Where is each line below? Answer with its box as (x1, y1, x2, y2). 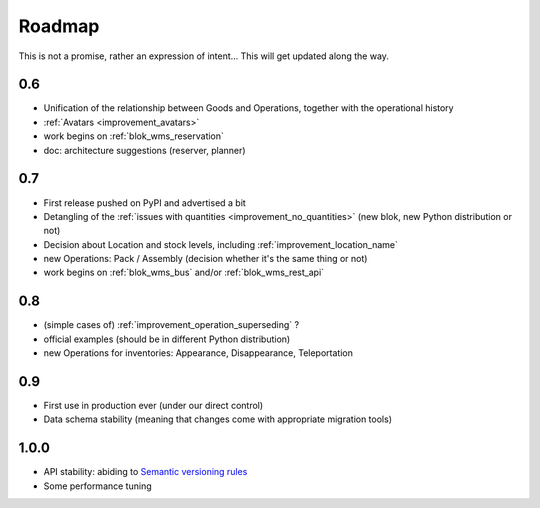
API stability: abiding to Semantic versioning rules (43, 466, 248, 478)
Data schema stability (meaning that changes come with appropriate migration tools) (43, 413, 392, 425)
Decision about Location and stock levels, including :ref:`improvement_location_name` (43, 238, 399, 250)
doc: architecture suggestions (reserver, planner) (43, 144, 246, 156)
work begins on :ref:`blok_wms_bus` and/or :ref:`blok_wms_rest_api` (43, 266, 325, 279)
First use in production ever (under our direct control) (43, 400, 264, 412)
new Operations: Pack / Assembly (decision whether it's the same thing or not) (43, 253, 368, 265)
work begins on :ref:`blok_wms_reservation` (43, 130, 225, 142)
